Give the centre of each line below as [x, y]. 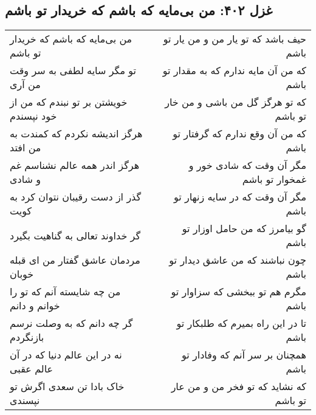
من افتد [26, 148]
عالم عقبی [32, 369]
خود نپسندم [33, 116]
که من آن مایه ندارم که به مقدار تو [234, 70]
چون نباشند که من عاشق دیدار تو [238, 260]
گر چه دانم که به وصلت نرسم [71, 323]
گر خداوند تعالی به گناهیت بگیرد [75, 235]
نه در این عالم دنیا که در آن [66, 355]
